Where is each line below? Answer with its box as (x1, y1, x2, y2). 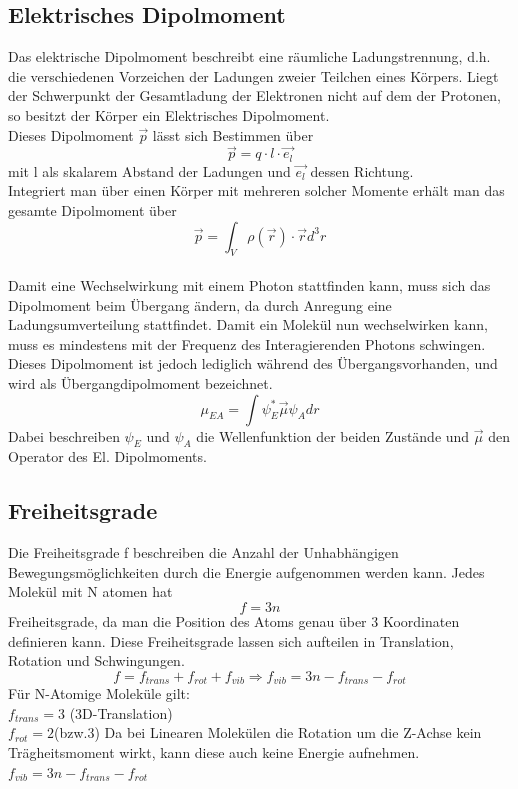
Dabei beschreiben (8, 425, 120, 446)
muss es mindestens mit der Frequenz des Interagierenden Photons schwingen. (8, 333, 486, 354)
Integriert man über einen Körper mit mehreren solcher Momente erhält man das (8, 180, 505, 201)
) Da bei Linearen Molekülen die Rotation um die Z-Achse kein (94, 722, 482, 743)
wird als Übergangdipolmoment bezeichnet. (8, 372, 273, 393)
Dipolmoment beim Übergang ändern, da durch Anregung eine (8, 294, 392, 315)
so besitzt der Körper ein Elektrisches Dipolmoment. (8, 104, 330, 125)
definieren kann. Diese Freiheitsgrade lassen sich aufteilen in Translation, (8, 630, 454, 651)
